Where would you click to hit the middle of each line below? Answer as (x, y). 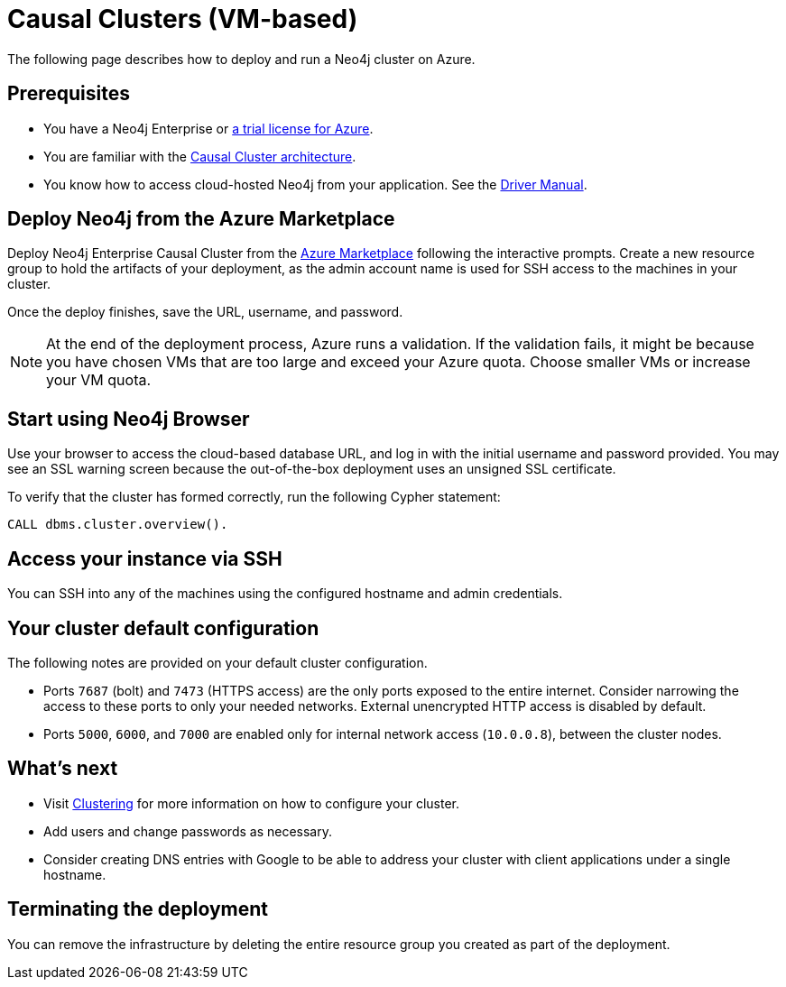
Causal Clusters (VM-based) (183, 19)
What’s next (63, 769)
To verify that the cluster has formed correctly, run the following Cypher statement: (254, 497)
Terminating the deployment (138, 909)
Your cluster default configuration (163, 628)
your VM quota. (99, 380)
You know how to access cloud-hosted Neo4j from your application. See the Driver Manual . (315, 184)
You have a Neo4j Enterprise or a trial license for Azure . (208, 128)
